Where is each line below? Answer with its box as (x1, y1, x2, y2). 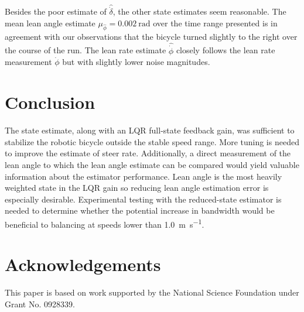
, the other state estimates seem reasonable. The (112, 5, 286, 18)
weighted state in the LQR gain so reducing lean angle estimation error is (5, 181, 269, 194)
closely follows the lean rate (176, 44, 275, 56)
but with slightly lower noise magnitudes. (62, 56, 210, 68)
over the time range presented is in (153, 17, 278, 29)
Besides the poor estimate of (5, 5, 107, 18)
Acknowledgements (5, 252, 161, 276)
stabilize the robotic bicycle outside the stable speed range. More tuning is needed (5, 135, 299, 148)
